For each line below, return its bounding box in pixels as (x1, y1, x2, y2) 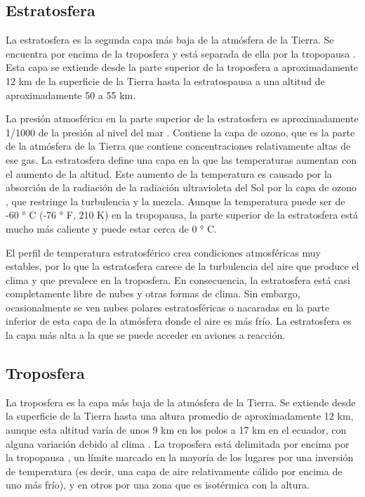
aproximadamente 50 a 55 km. (6, 87, 136, 102)
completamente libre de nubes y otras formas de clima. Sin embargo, (6, 286, 300, 301)
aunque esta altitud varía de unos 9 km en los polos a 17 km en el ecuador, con (6, 422, 347, 437)
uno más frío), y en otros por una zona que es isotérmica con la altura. (6, 477, 310, 492)
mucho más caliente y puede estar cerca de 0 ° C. (6, 221, 217, 235)
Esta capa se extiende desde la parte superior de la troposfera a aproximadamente (6, 60, 359, 75)
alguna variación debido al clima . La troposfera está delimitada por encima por (6, 436, 350, 451)
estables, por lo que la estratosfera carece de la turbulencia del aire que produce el (6, 259, 359, 273)
